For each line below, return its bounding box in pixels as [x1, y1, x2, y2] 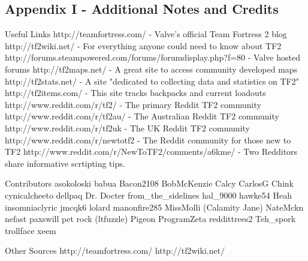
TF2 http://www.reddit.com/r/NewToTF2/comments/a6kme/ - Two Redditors [5, 145, 298, 158]
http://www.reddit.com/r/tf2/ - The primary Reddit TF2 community [5, 98, 261, 110]
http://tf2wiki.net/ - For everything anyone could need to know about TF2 [5, 39, 282, 52]
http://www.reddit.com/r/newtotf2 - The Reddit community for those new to [5, 133, 291, 146]
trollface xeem [5, 224, 56, 236]
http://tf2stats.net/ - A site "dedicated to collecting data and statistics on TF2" [5, 74, 299, 87]
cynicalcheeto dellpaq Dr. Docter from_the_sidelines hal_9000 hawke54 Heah [5, 188, 292, 201]
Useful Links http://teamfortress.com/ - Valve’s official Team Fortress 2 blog [5, 28, 287, 40]
